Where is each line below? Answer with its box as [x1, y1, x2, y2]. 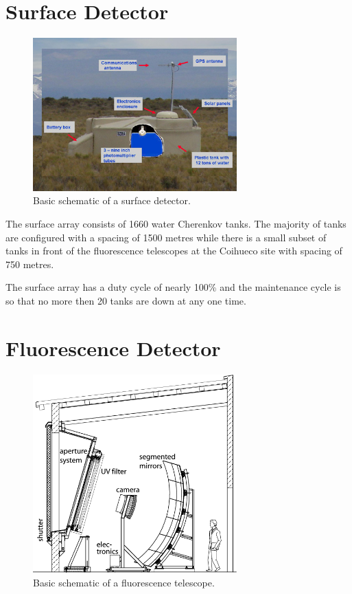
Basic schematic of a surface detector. [33, 193, 191, 208]
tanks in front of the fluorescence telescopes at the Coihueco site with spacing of [5, 243, 342, 258]
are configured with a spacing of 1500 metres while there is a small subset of [5, 230, 327, 244]
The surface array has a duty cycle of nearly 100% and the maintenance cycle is [5, 280, 341, 294]
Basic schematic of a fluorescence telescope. [33, 575, 215, 589]
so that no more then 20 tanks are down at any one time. [5, 294, 246, 308]
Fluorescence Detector [5, 333, 221, 362]
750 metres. [5, 256, 54, 271]
